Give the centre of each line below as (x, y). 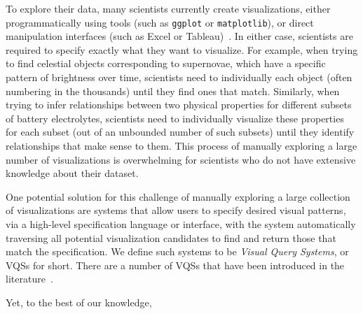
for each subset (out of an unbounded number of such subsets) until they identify (180, 132)
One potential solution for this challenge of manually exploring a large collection (178, 196)
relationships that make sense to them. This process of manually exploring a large (181, 145)
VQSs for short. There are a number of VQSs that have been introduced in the (175, 265)
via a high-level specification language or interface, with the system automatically (181, 223)
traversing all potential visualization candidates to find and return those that (171, 237)
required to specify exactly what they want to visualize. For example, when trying (182, 49)
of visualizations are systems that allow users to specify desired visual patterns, (176, 210)
